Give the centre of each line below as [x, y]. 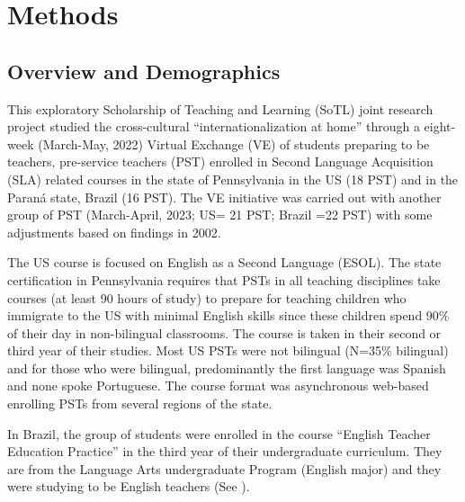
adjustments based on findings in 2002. [114, 232]
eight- [440, 126]
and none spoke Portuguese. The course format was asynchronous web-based [218, 385]
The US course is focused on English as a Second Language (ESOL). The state [224, 262]
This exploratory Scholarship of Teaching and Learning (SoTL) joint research [220, 108]
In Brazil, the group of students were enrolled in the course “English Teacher [219, 433]
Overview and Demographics [144, 71]
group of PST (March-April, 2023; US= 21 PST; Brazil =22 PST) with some [220, 215]
